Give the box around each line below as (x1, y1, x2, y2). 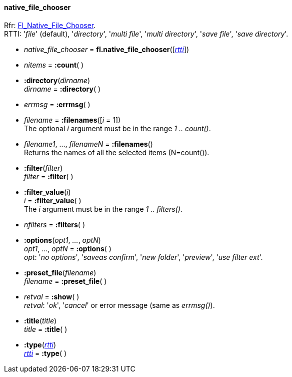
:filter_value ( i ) (24, 187, 71, 196)
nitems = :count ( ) (24, 60, 84, 69)
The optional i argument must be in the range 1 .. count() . (24, 124, 211, 133)
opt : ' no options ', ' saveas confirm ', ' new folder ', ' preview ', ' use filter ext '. (24, 252, 263, 261)
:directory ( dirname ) (24, 76, 90, 85)
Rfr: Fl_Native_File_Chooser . (4, 21, 96, 30)
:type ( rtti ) (24, 340, 56, 349)
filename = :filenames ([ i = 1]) (24, 115, 121, 124)
